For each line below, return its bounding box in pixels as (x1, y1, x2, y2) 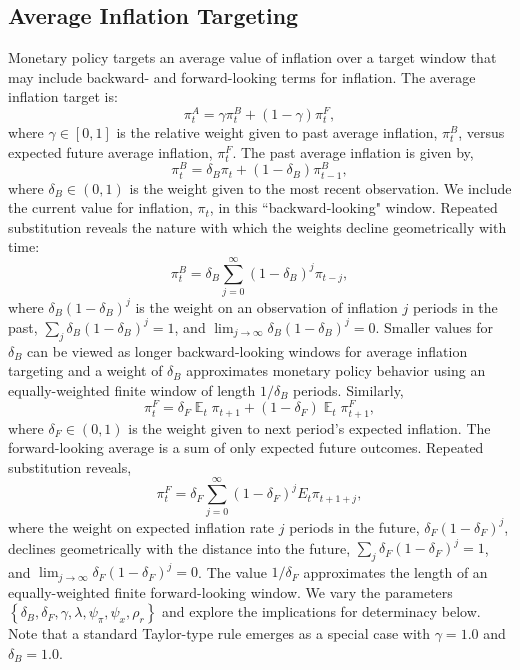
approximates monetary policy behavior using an (186, 360, 486, 381)
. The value (198, 561, 267, 582)
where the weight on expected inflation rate (8, 516, 275, 537)
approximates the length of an (303, 561, 488, 582)
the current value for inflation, (8, 197, 193, 218)
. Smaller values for (375, 316, 494, 337)
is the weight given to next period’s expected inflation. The (128, 417, 491, 438)
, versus (458, 122, 505, 143)
